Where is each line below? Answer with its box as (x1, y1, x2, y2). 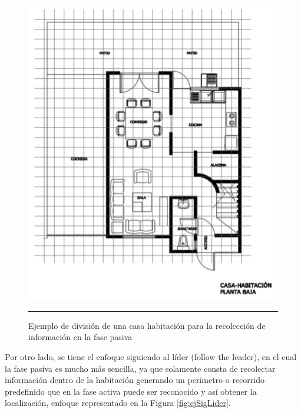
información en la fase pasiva (28, 331, 133, 343)
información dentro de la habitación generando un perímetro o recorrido (5, 374, 264, 386)
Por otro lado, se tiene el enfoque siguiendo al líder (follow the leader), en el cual (5, 351, 297, 363)
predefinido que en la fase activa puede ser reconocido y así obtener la (5, 385, 257, 397)
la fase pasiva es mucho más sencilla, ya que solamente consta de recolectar (5, 362, 276, 374)
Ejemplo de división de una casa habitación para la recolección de (28, 319, 266, 331)
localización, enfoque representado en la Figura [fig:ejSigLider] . (5, 397, 231, 409)
